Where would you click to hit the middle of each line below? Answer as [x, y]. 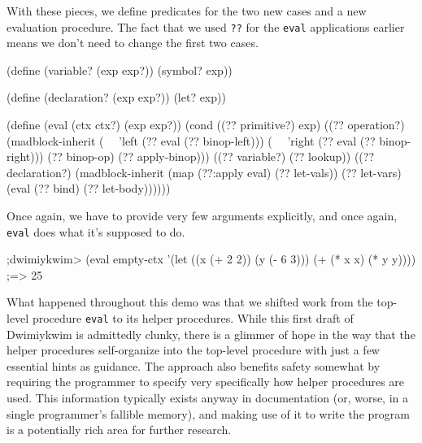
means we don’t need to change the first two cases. [133, 43]
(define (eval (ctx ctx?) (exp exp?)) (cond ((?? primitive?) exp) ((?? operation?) [206, 125]
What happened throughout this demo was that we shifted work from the [190, 302]
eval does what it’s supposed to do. [96, 231]
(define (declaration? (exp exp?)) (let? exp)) [116, 97]
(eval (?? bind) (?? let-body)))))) [89, 188]
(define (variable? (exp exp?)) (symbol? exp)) [120, 69]
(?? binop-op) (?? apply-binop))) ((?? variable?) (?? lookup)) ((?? [211, 156]
